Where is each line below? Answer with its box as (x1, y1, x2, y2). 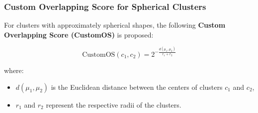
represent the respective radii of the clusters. (46, 99, 181, 110)
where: (4, 65, 24, 75)
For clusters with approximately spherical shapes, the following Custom (4, 20, 226, 30)
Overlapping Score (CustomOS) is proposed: (4, 29, 154, 39)
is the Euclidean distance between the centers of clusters (51, 81, 223, 92)
